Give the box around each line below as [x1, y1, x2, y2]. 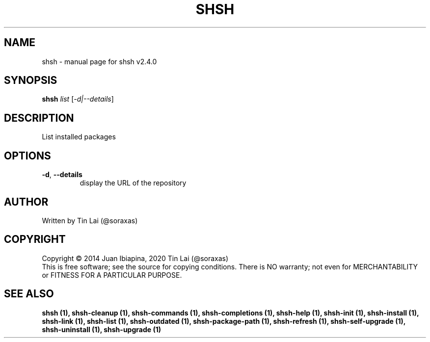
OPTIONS [4, 149, 51, 162]
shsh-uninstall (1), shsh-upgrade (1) [42, 325, 161, 334]
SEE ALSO [4, 288, 54, 300]
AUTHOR [4, 195, 49, 208]
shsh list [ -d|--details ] [42, 95, 114, 104]
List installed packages [42, 132, 116, 141]
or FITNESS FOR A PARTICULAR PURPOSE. [42, 270, 182, 279]
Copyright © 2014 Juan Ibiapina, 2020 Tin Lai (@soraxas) [42, 254, 229, 263]
